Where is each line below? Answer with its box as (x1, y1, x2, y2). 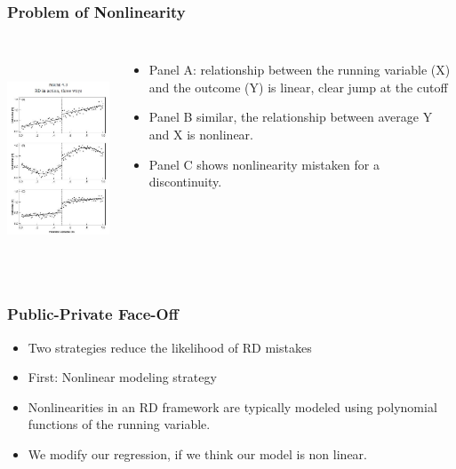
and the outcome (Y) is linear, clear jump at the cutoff (148, 77, 448, 96)
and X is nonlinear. (148, 125, 253, 143)
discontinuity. (148, 172, 222, 191)
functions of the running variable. (28, 415, 211, 433)
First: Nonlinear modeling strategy (28, 368, 217, 386)
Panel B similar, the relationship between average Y (148, 107, 433, 126)
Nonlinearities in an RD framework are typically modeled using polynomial (28, 397, 437, 416)
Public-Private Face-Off (7, 303, 179, 325)
